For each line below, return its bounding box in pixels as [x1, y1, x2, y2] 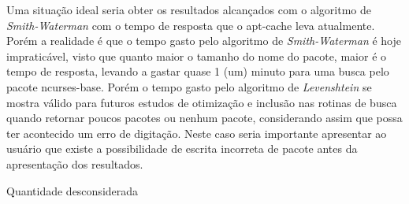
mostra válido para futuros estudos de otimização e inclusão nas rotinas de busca [6, 94, 397, 110]
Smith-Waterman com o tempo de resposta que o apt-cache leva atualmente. [6, 17, 375, 33]
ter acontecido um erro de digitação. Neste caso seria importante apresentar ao [6, 124, 387, 141]
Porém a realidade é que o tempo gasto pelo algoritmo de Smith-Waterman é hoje [6, 32, 401, 49]
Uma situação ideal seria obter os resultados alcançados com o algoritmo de [6, 2, 371, 17]
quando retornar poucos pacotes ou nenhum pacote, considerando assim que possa [6, 109, 403, 126]
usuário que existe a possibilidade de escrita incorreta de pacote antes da [6, 140, 358, 157]
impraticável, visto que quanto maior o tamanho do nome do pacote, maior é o [6, 47, 387, 64]
